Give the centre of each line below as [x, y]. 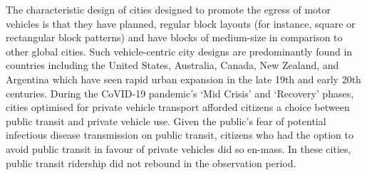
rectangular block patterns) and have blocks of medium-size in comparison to [174, 37]
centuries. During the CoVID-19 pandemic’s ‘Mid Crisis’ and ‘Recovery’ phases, [180, 93]
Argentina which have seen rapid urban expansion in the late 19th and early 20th [183, 79]
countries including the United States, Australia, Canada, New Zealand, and [172, 65]
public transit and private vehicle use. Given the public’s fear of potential [166, 121]
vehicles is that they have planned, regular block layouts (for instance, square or [181, 23]
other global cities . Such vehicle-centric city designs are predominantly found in [179, 51]
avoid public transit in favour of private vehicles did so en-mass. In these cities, [179, 148]
